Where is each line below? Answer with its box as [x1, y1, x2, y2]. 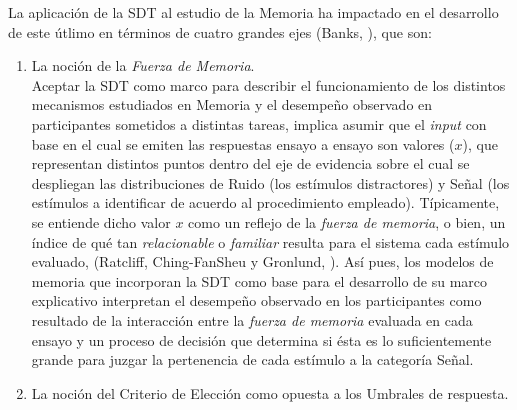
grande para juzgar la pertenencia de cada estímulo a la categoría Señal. [31, 349, 474, 370]
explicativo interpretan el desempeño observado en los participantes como [31, 290, 482, 311]
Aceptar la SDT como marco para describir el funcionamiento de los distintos [31, 74, 506, 95]
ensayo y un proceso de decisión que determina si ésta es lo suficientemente [31, 329, 492, 350]
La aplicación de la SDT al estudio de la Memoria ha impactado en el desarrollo [8, 2, 499, 22]
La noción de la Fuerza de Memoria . [31, 55, 255, 76]
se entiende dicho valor [31, 211, 171, 232]
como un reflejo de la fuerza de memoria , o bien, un [188, 211, 506, 232]
